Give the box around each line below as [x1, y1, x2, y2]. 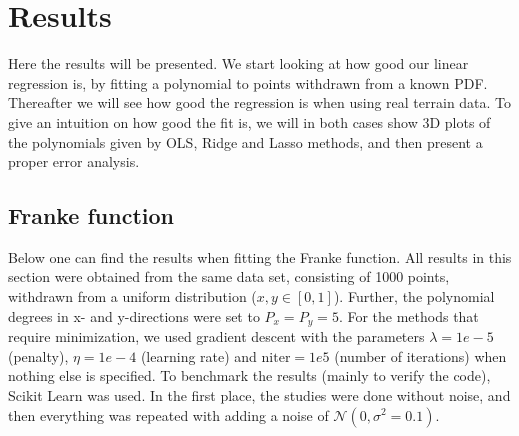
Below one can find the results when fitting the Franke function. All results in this [8, 246, 512, 267]
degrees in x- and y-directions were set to [8, 305, 260, 326]
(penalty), [8, 345, 69, 366]
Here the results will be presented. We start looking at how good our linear [8, 53, 469, 74]
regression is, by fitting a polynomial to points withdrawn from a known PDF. [8, 72, 488, 93]
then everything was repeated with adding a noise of [8, 404, 329, 425]
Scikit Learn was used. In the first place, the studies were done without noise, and [8, 384, 511, 405]
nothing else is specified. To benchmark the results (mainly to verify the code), [8, 365, 491, 386]
